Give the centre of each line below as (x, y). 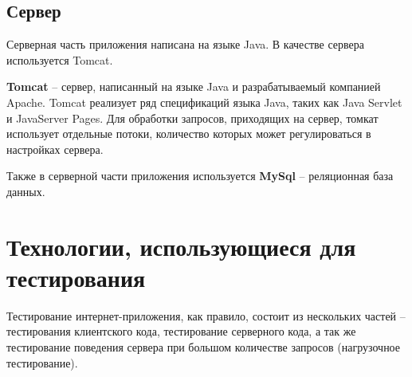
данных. (26, 191)
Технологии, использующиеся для (181, 246)
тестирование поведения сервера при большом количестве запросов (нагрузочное (204, 347)
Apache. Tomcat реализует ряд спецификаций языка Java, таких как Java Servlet (204, 102)
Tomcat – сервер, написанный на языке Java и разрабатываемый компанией (194, 86)
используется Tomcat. (60, 59)
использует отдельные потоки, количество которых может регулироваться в (189, 134)
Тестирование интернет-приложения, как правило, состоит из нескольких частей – (206, 315)
